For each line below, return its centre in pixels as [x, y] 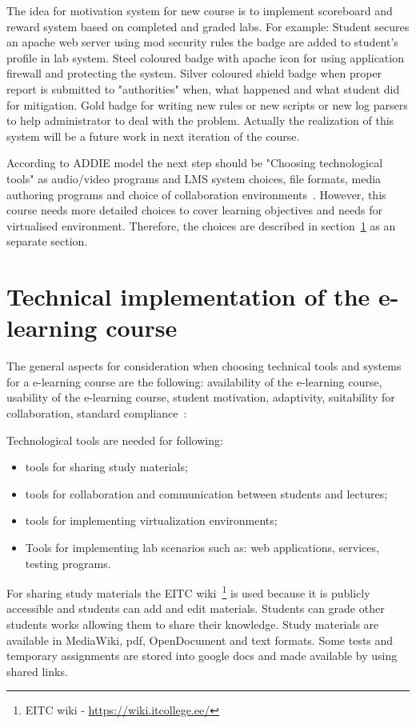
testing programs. [68, 563]
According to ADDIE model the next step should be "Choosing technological [195, 163]
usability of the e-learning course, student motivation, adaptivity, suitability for [201, 397]
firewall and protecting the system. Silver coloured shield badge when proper [194, 73]
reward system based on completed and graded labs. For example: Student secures [208, 26]
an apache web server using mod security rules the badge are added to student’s [202, 42]
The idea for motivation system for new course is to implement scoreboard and [200, 10]
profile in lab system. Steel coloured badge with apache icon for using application [205, 57]
